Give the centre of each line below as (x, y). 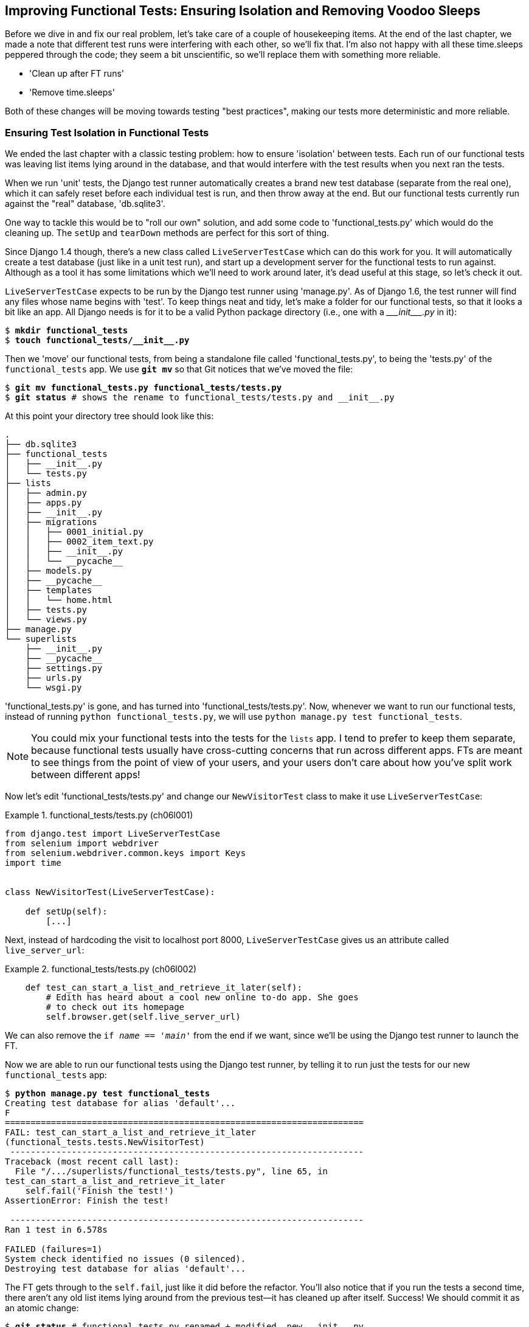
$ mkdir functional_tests (67, 331)
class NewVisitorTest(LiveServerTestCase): (110, 892)
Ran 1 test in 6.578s (56, 1230)
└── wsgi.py (54, 688)
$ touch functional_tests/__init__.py (97, 340)
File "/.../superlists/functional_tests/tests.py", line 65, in (171, 1172)
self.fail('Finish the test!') (100, 1191)
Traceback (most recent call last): (92, 1162)
